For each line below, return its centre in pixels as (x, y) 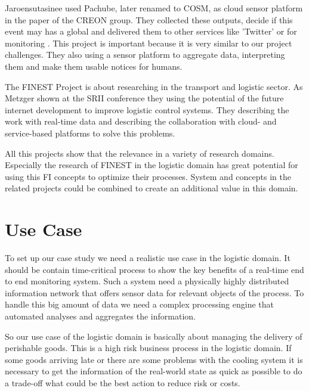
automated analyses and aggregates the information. (100, 316)
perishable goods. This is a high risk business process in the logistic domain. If (148, 348)
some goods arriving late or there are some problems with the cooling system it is (154, 359)
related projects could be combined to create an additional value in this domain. (152, 188)
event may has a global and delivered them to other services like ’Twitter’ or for (151, 31)
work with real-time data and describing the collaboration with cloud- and (141, 121)
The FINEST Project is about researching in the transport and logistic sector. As (154, 86)
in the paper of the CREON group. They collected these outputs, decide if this (149, 19)
